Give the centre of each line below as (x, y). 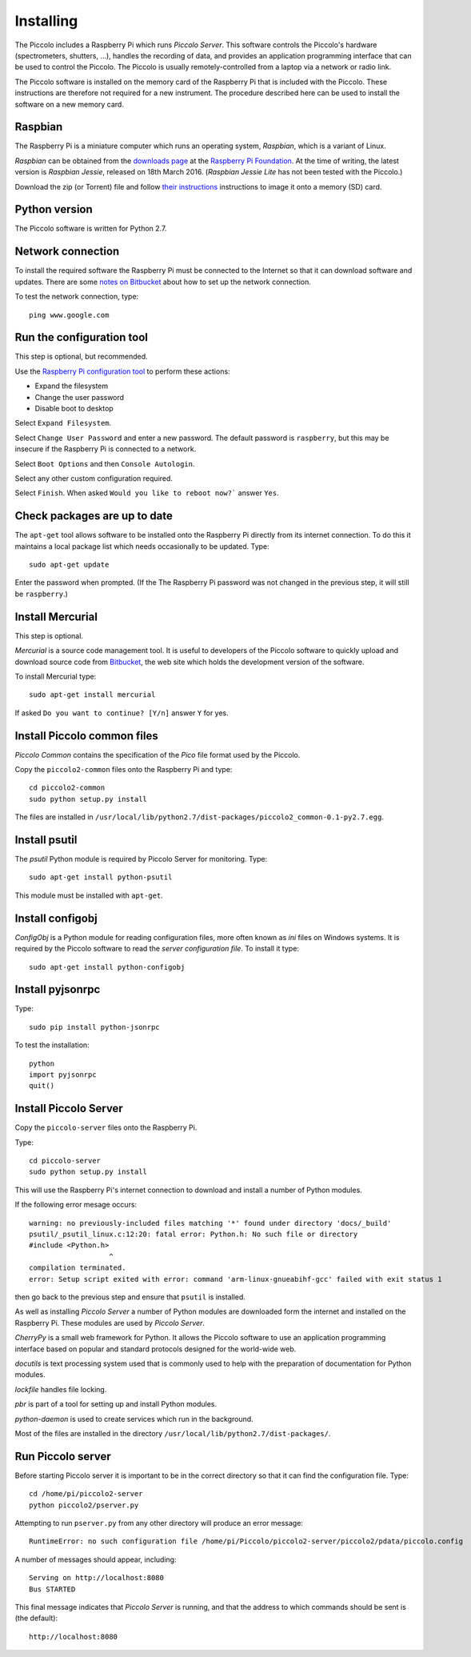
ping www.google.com (69, 315)
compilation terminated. (78, 1268)
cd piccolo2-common (67, 788)
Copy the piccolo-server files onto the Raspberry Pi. (106, 1127)
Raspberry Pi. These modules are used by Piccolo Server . (110, 1323)
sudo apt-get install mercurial (92, 695)
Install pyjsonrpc (58, 989)
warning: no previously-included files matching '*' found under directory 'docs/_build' (210, 1223)
